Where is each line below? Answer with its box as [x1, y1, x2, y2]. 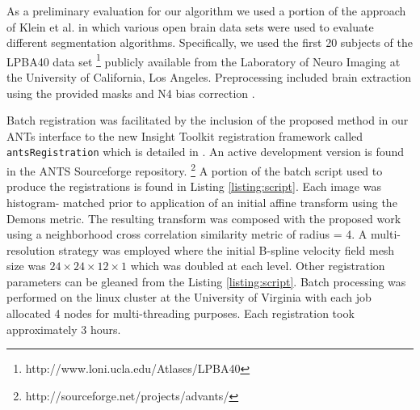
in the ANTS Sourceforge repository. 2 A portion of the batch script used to [6, 160, 383, 179]
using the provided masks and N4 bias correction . [6, 84, 255, 101]
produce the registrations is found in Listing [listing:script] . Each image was [6, 178, 381, 195]
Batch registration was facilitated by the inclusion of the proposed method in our [6, 112, 409, 129]
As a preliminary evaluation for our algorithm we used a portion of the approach [6, 2, 406, 19]
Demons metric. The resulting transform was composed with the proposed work [6, 209, 401, 226]
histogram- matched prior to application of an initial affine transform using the [6, 193, 397, 210]
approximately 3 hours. [6, 320, 121, 337]
